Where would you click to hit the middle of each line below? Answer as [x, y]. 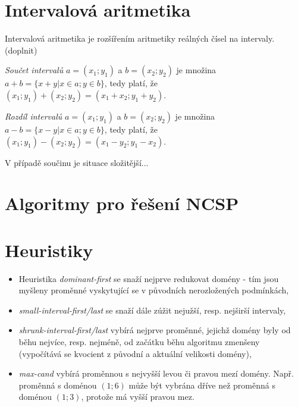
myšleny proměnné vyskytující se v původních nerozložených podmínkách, [154, 290]
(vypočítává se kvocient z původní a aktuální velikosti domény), [135, 353]
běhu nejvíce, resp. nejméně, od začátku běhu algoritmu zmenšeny [139, 341]
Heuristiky [49, 250]
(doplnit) [21, 50]
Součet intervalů [34, 70]
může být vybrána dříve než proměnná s [202, 385]
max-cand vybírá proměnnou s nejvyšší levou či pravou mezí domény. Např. [156, 373]
